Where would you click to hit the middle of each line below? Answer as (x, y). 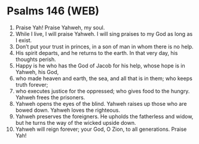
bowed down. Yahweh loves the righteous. (68, 110)
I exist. (24, 40)
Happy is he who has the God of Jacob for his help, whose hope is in (100, 65)
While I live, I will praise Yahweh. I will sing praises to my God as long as (104, 33)
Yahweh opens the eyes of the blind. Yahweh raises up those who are (101, 103)
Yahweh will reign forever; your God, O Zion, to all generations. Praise (101, 129)
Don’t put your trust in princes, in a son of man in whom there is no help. (104, 47)
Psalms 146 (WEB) (53, 11)
